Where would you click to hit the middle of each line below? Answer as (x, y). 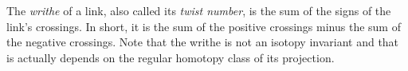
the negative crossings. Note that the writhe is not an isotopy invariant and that (203, 42)
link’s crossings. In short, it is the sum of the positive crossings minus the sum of (204, 26)
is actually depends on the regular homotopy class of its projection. (171, 57)
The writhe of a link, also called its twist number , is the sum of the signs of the (199, 10)
